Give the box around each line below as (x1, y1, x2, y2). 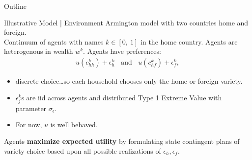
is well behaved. (50, 119, 98, 130)
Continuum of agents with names (4, 36, 104, 46)
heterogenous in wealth (4, 46, 73, 56)
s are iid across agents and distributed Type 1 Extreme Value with (21, 92, 222, 102)
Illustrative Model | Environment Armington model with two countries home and (4, 17, 249, 27)
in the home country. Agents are (140, 36, 238, 46)
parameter (15, 103, 47, 113)
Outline (4, 1, 27, 11)
